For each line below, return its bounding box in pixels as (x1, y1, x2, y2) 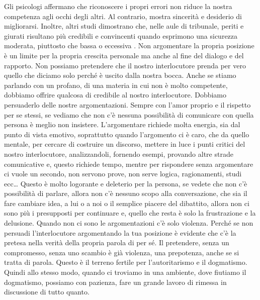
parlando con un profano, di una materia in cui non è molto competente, (4, 79, 228, 90)
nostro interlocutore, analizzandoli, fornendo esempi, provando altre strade (4, 148, 233, 159)
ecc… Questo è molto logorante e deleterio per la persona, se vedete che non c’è (4, 178, 247, 188)
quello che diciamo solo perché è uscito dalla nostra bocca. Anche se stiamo (4, 70, 236, 80)
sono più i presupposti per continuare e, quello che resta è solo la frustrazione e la (4, 208, 256, 218)
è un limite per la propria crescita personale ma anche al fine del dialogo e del (4, 50, 244, 60)
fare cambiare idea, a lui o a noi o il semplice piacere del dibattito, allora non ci (4, 197, 249, 208)
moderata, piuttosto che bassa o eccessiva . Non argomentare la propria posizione (4, 40, 254, 51)
